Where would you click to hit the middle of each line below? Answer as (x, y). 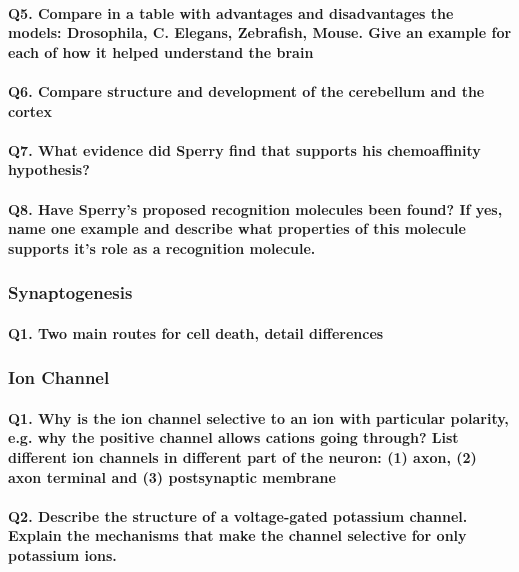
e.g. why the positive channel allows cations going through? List (233, 437)
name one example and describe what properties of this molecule (237, 228)
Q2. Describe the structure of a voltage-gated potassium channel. (238, 515)
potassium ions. (62, 554)
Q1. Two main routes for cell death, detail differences (196, 332)
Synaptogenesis (70, 292)
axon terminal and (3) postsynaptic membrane (172, 476)
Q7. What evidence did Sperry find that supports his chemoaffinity (244, 149)
